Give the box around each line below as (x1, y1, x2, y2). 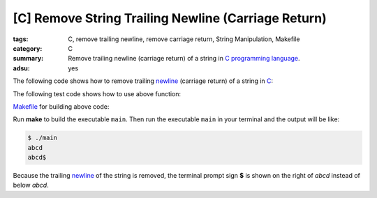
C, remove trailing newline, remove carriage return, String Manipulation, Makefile (68, 35, 300, 43)
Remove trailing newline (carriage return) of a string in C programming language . (68, 54, 300, 63)
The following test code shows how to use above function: (13, 89, 182, 98)
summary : (13, 54, 44, 63)
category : (13, 44, 43, 52)
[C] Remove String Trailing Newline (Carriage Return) (13, 10, 327, 26)
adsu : (13, 63, 31, 73)
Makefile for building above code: (13, 102, 110, 111)
